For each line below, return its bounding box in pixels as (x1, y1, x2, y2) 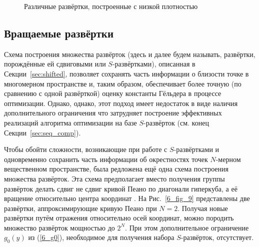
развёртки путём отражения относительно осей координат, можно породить (4, 212, 234, 223)
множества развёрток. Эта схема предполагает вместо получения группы (4, 173, 225, 183)
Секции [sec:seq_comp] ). (4, 127, 81, 137)
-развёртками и (173, 144, 219, 154)
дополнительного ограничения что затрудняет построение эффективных (4, 107, 222, 118)
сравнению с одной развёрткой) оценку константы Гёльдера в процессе (4, 88, 221, 98)
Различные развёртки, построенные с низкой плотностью (24, 1, 198, 11)
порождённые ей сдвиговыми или (4, 58, 106, 69)
